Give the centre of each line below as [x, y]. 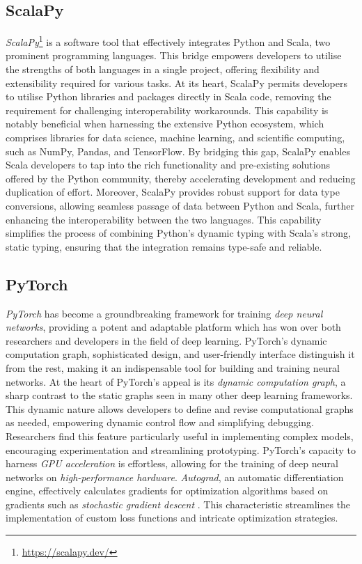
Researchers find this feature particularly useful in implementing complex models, [180, 436]
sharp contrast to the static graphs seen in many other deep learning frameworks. [179, 395]
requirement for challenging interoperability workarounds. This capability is [167, 110]
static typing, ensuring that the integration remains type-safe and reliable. [164, 246]
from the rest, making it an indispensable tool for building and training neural [173, 367]
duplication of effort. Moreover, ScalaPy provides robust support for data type [173, 192]
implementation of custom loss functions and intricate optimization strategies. [172, 518]
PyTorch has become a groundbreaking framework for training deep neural [164, 313]
